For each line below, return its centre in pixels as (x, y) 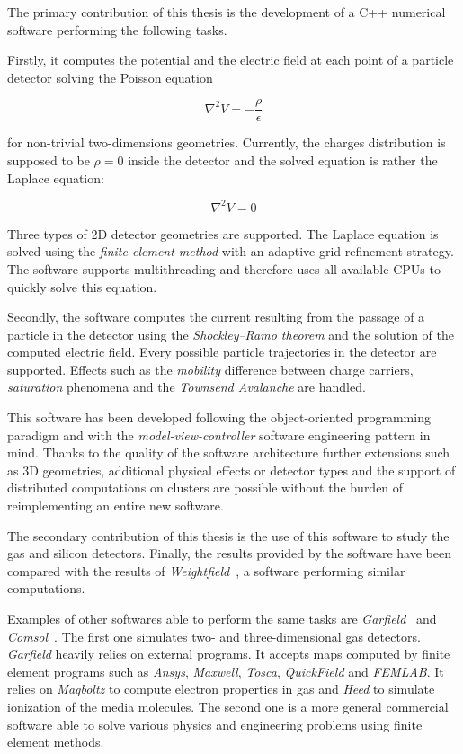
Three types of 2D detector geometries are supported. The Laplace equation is (223, 233)
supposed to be (49, 160)
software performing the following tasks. (117, 29)
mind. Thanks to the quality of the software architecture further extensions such (229, 452)
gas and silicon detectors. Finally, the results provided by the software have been (229, 553)
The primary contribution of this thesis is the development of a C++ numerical (227, 12)
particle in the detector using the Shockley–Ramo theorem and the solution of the (231, 334)
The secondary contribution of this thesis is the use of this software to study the (228, 535)
